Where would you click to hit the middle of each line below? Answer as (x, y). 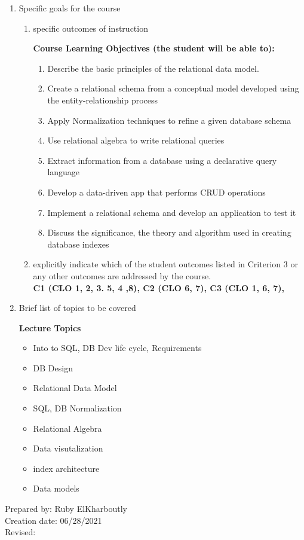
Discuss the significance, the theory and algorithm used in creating (169, 232)
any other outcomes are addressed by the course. (122, 275)
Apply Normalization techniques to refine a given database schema (169, 120)
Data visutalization (68, 448)
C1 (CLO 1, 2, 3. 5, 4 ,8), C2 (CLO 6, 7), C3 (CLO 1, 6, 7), (159, 287)
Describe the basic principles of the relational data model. (153, 68)
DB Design (53, 367)
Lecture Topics (50, 327)
